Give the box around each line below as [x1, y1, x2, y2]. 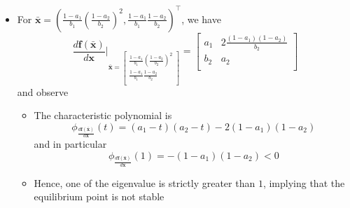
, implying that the [262, 175, 345, 190]
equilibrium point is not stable [34, 189, 164, 204]
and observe [17, 84, 69, 99]
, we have [181, 11, 221, 26]
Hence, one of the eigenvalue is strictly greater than [34, 175, 255, 190]
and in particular [34, 137, 107, 151]
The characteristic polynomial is [34, 108, 172, 123]
